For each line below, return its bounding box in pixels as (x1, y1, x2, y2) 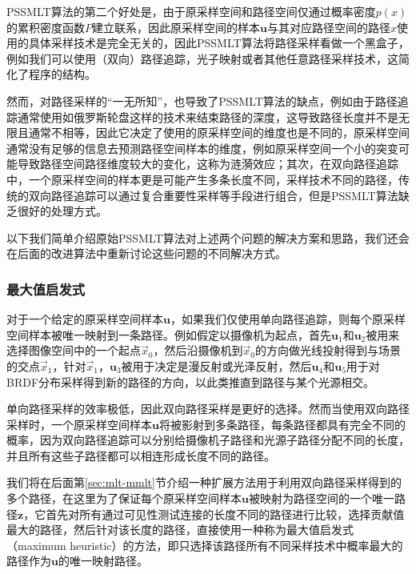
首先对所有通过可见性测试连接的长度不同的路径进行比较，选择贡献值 (46, 505, 405, 522)
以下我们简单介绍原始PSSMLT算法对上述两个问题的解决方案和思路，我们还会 (6, 229, 410, 246)
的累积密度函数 (6, 18, 85, 35)
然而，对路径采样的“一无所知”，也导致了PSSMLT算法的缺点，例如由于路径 (6, 92, 398, 109)
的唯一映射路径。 (58, 552, 148, 569)
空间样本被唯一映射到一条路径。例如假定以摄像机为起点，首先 (6, 326, 331, 343)
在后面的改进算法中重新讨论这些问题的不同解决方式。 (6, 245, 286, 262)
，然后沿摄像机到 (153, 342, 243, 359)
